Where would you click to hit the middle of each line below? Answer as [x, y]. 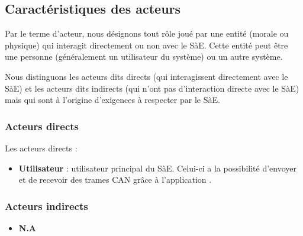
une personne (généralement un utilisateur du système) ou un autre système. [144, 56]
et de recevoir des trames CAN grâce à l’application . [115, 180]
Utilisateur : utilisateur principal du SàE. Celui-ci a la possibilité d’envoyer [157, 168]
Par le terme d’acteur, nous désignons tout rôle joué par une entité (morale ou [147, 33]
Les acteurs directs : [41, 148]
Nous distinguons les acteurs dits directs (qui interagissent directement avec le [146, 76]
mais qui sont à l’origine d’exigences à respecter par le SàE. [112, 100]
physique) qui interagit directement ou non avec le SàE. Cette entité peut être [146, 45]
